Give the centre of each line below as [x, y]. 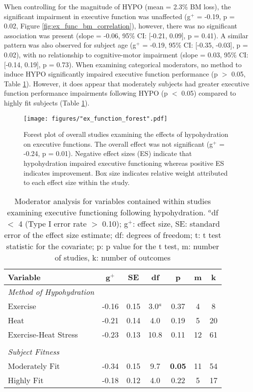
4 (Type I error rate [52, 223]
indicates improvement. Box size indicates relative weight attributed [126, 172]
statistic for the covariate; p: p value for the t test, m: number [113, 246]
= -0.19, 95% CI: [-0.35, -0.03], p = [195, 45]
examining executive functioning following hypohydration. [106, 212]
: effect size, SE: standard [176, 223]
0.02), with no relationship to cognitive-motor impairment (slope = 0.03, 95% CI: [126, 54]
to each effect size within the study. [77, 182]
